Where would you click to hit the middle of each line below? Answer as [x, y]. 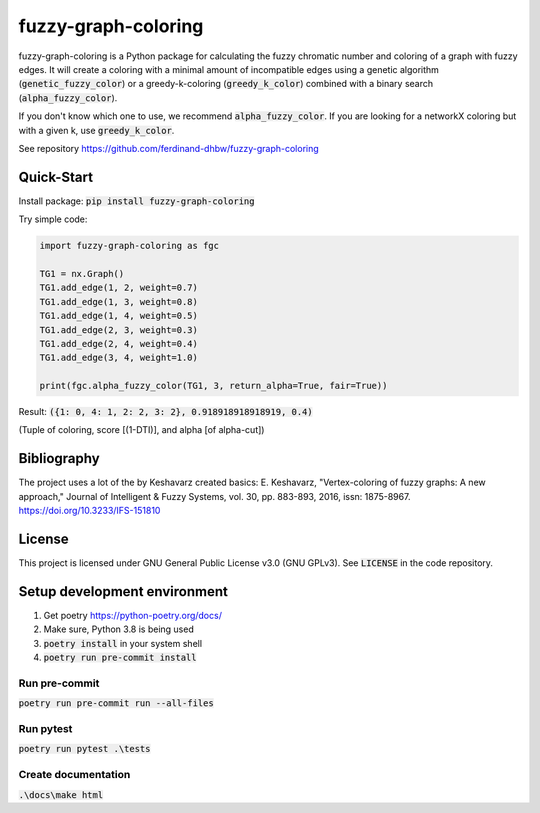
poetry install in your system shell [123, 643]
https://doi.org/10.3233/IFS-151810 [89, 511]
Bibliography [59, 458]
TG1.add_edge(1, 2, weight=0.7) [119, 288]
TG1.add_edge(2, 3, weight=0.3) [119, 329]
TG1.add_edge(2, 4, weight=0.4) [119, 343]
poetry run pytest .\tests [84, 749]
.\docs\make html [61, 794]
